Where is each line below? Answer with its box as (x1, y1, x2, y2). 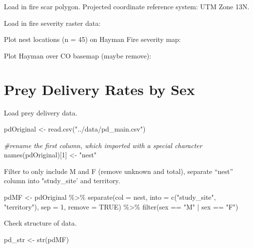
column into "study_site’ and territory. (4, 175, 120, 186)
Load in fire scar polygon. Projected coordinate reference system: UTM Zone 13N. (4, 1, 250, 11)
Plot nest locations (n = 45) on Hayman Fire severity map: (4, 34, 181, 44)
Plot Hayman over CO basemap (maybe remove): (4, 50, 152, 60)
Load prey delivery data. (4, 107, 78, 117)
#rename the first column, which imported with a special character (4, 140, 202, 150)
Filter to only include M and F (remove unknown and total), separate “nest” (4, 166, 234, 176)
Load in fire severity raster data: (4, 18, 101, 28)
